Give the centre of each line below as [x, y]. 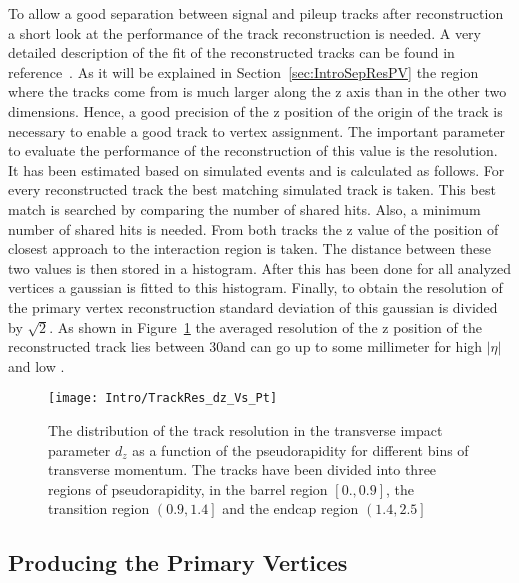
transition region [99, 508]
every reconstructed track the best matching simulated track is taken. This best [252, 189]
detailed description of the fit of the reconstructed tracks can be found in [231, 52]
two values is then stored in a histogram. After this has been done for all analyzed [260, 267]
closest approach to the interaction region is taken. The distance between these [250, 248]
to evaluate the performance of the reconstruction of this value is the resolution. [253, 150]
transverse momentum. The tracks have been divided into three [242, 469]
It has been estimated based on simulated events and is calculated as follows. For [256, 169]
